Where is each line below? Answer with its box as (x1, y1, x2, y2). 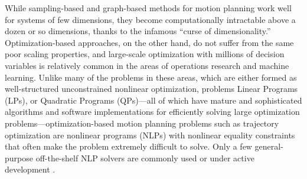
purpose (5, 151, 33, 164)
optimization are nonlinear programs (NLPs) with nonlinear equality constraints (5, 128, 295, 141)
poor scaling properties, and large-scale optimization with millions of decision (5, 48, 285, 60)
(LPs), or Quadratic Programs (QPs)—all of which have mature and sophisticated (5, 94, 302, 106)
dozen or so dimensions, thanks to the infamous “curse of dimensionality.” (5, 25, 271, 37)
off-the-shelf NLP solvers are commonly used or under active (35, 151, 254, 164)
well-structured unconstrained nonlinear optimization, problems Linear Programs (5, 82, 298, 95)
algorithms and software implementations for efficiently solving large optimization (5, 105, 300, 118)
